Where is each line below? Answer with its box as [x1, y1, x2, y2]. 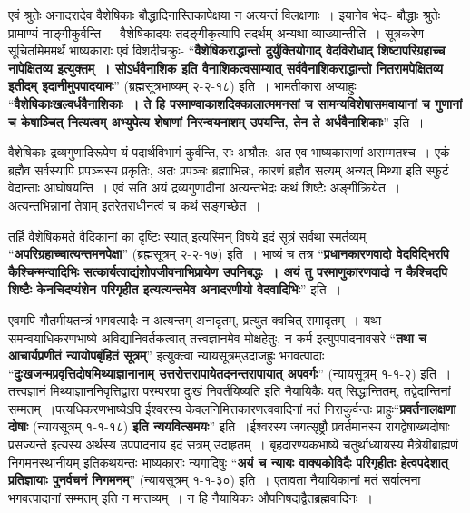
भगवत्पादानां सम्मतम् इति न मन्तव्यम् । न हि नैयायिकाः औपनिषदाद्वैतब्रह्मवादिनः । [8, 488, 373, 507]
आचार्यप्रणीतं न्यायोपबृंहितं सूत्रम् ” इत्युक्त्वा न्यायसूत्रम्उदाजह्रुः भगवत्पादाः [8, 346, 325, 365]
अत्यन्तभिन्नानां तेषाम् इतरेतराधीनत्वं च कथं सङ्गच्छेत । [8, 195, 261, 214]
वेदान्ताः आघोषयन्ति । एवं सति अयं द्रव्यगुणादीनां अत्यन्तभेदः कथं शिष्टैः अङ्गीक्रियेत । [8, 178, 401, 197]
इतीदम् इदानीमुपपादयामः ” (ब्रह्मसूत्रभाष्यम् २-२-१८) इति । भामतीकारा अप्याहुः [8, 76, 357, 95]
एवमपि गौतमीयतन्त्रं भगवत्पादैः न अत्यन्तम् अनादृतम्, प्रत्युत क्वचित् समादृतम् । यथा [8, 310, 382, 329]
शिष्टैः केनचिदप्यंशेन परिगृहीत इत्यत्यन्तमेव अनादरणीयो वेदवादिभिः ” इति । [8, 280, 342, 299]
